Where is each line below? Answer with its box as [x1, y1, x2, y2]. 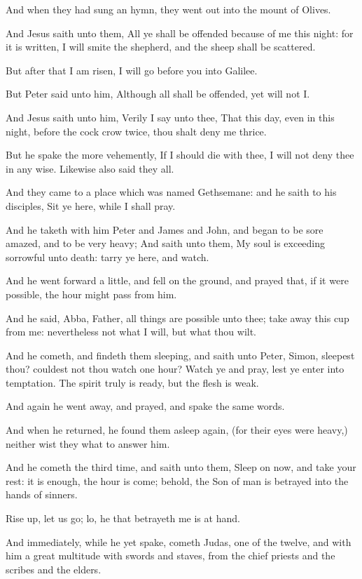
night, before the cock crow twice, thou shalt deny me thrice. [6, 124, 267, 138]
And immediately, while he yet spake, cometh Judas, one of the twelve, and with [6, 534, 351, 549]
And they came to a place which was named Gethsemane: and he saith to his [6, 185, 337, 199]
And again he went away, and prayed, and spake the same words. [6, 399, 285, 413]
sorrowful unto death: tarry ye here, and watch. [6, 249, 209, 264]
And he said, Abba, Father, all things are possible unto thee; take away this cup [6, 310, 349, 325]
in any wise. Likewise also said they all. [6, 161, 174, 175]
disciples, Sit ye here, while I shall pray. [6, 198, 176, 213]
